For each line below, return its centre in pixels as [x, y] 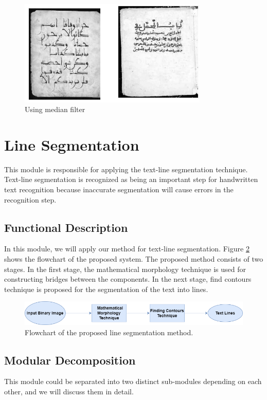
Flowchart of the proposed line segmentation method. [109, 332]
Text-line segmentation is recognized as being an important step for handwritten [131, 179]
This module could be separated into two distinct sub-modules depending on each [133, 381]
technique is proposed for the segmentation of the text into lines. [106, 289]
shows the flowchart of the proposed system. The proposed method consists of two [134, 258]
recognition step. [30, 199]
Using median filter [55, 109]
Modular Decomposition [70, 360]
